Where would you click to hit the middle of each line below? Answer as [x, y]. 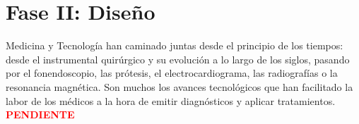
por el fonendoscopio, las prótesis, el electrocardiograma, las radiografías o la [172, 73]
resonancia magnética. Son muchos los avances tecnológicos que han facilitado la [179, 86]
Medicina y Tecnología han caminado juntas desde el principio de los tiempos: [175, 45]
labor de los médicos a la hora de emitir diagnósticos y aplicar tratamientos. [171, 100]
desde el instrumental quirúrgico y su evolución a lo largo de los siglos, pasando [178, 59]
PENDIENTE [40, 114]
